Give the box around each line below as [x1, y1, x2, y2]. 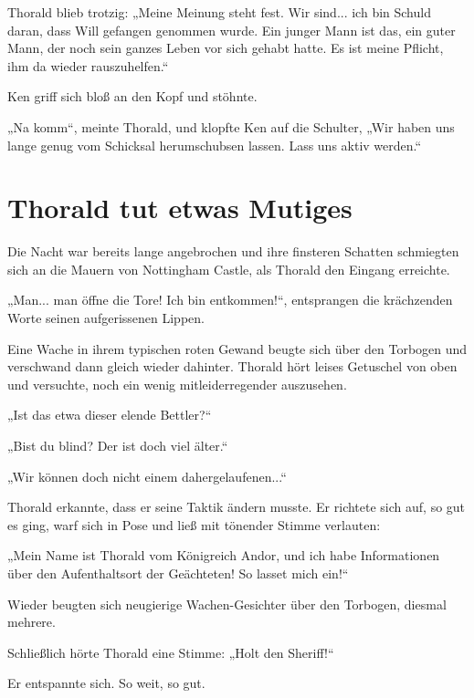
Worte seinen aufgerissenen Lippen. [7, 308, 205, 328]
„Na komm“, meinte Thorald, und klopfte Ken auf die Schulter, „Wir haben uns [7, 117, 455, 136]
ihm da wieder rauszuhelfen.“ [7, 56, 169, 75]
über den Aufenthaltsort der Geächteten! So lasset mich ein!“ [7, 564, 349, 582]
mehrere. [7, 612, 56, 631]
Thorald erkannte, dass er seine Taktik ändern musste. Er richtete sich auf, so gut [7, 497, 466, 516]
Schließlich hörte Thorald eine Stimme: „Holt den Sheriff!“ [7, 642, 334, 662]
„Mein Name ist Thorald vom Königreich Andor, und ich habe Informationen [7, 546, 440, 565]
